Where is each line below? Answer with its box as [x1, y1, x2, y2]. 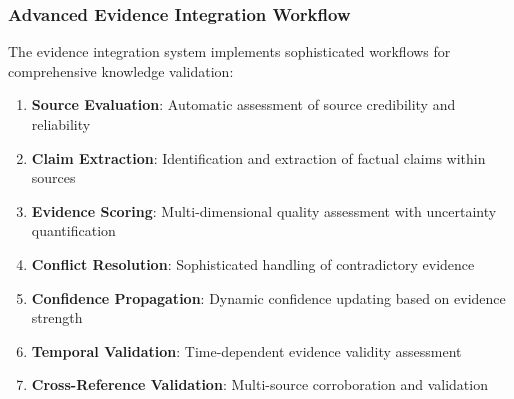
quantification [31, 220, 116, 241]
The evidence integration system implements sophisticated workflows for [8, 41, 451, 62]
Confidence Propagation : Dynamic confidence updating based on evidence [31, 287, 506, 308]
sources [31, 167, 76, 188]
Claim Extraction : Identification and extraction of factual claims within [31, 147, 486, 168]
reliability [31, 114, 91, 134]
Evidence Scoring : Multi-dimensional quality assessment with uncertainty [31, 200, 497, 221]
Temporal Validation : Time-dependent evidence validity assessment [31, 340, 462, 361]
